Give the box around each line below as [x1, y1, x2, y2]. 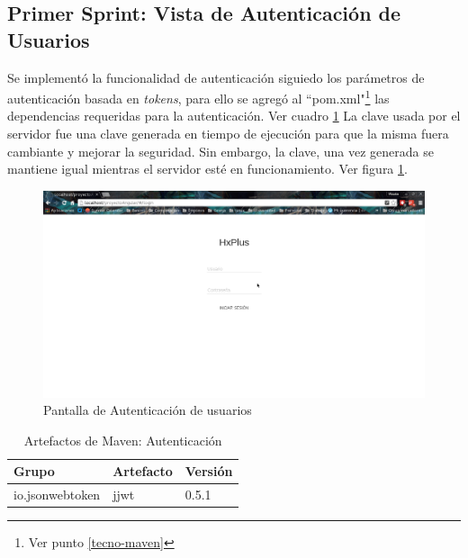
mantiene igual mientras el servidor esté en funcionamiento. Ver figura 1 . [7, 159, 408, 178]
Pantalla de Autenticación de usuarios [43, 400, 252, 419]
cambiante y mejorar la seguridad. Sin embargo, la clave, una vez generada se [7, 141, 434, 160]
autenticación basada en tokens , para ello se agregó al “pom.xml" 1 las [7, 86, 390, 107]
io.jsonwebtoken [13, 485, 101, 504]
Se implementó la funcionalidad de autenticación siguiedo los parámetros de [7, 67, 425, 86]
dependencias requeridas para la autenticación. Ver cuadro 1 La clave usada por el [7, 106, 461, 125]
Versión [184, 462, 233, 481]
